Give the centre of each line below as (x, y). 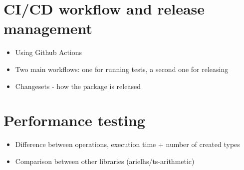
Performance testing (74, 120)
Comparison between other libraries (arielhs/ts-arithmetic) (105, 161)
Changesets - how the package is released (78, 86)
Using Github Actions (49, 52)
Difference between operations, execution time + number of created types (127, 144)
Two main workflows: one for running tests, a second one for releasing (122, 69)
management (48, 28)
